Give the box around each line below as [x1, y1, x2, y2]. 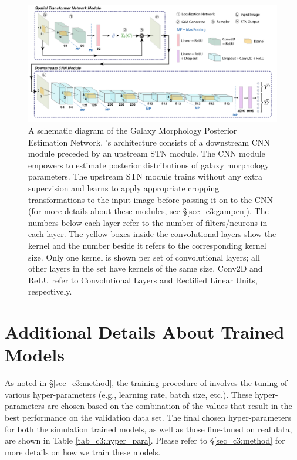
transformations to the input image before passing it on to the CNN [28, 193, 273, 205]
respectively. [28, 285, 72, 297]
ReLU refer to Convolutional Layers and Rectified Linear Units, [28, 273, 258, 286]
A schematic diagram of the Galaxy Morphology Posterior [28, 124, 237, 136]
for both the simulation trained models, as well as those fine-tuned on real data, [5, 422, 292, 435]
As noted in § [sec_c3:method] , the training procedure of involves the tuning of [5, 377, 288, 389]
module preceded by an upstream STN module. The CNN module [28, 147, 265, 160]
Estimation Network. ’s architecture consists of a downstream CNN [28, 136, 270, 148]
